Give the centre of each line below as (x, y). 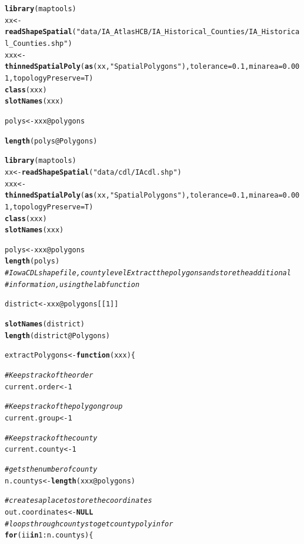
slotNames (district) (45, 324)
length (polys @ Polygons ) (51, 141)
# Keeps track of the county (51, 438)
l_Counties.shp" (36, 43)
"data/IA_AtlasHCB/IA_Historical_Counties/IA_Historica (188, 32)
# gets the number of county (51, 469)
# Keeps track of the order (49, 376)
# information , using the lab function (72, 284)
